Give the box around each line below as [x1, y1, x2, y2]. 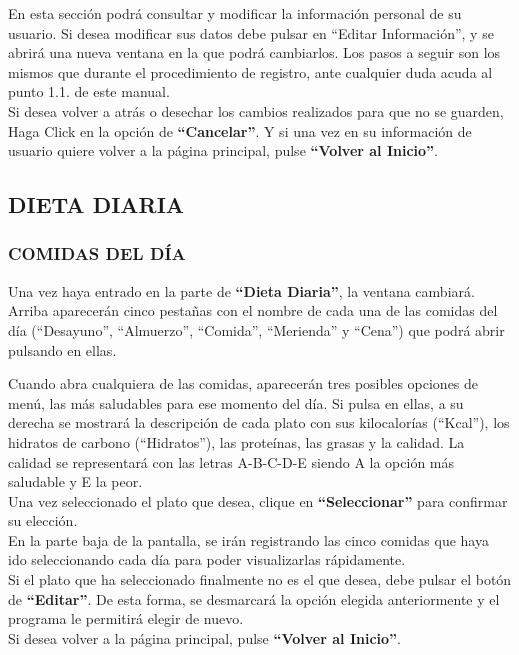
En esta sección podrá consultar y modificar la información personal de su [8, 3, 462, 23]
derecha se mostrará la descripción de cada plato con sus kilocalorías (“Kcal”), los [8, 412, 510, 433]
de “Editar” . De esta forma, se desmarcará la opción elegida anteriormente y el [8, 588, 500, 609]
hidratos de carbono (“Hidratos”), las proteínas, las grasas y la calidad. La [8, 431, 465, 452]
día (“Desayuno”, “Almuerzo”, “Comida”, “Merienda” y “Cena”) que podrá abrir [8, 319, 505, 340]
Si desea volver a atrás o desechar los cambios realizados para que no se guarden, [8, 100, 504, 121]
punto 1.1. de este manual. [8, 81, 170, 102]
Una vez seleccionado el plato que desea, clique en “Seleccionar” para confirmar [8, 490, 508, 511]
